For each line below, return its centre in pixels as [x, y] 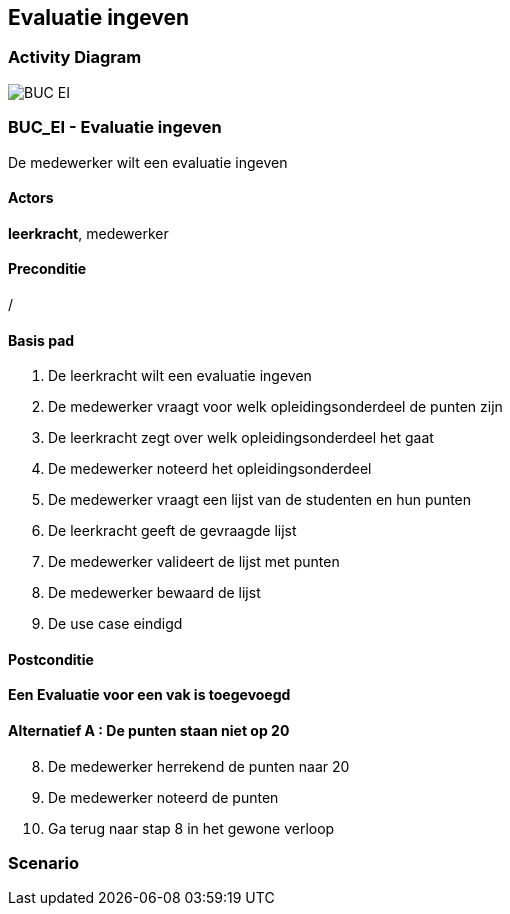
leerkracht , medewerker [88, 233]
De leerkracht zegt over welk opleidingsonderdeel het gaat [241, 438]
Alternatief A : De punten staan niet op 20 [149, 731]
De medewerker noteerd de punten [163, 797]
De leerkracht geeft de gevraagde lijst [172, 531]
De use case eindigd [115, 624]
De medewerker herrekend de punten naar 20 [199, 766]
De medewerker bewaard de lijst [154, 593]
